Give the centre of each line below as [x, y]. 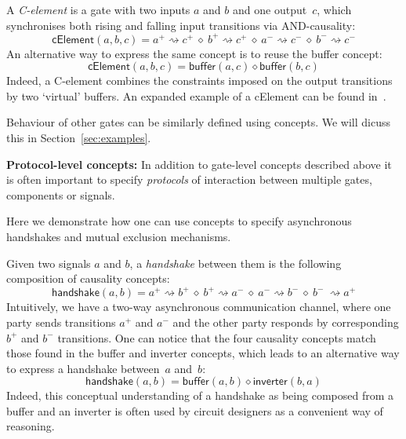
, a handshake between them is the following [236, 263]
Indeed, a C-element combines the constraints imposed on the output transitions [199, 80]
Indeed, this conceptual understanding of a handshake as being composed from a [200, 395]
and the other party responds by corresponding [286, 322]
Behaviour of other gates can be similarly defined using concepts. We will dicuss [198, 122]
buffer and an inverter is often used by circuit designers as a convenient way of [195, 410]
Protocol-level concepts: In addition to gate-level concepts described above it [199, 164]
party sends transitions [61, 322]
